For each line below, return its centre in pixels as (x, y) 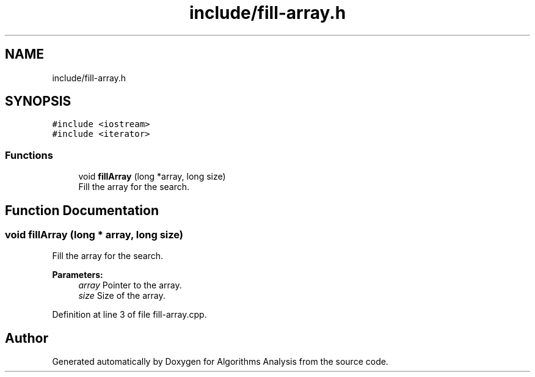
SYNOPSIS (38, 101)
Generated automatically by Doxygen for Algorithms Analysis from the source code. (220, 362)
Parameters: (78, 275)
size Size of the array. (122, 296)
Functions (29, 155)
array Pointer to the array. (130, 285)
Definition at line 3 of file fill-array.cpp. (129, 315)
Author (27, 338)
